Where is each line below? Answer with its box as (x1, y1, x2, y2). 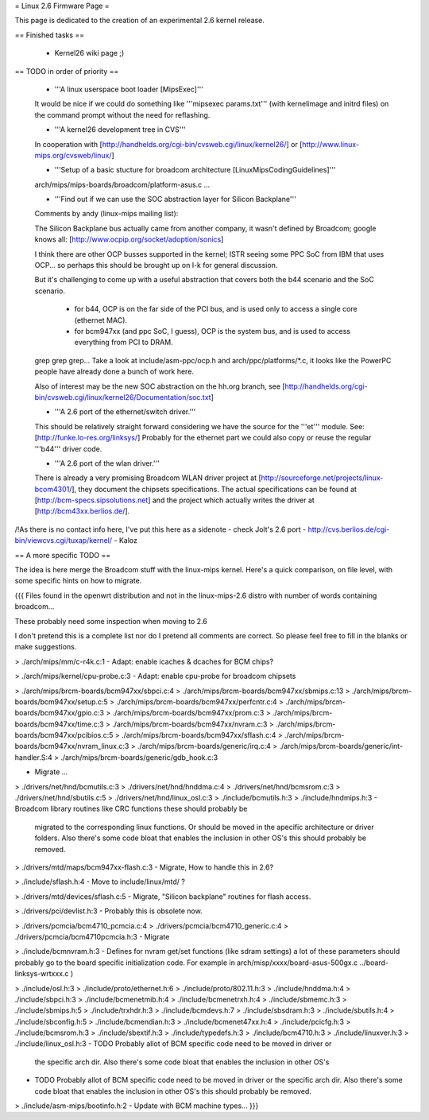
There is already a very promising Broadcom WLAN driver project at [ (34, 473, 261, 482)
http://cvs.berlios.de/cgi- (307, 525, 390, 534)
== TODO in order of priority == (14, 66, 119, 76)
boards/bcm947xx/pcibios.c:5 (14, 731, 114, 740)
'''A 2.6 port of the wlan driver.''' (54, 458, 160, 468)
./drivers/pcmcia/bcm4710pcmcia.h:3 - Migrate (14, 932, 170, 941)
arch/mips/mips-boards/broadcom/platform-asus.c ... (34, 180, 211, 189)
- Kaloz (114, 536, 138, 545)
